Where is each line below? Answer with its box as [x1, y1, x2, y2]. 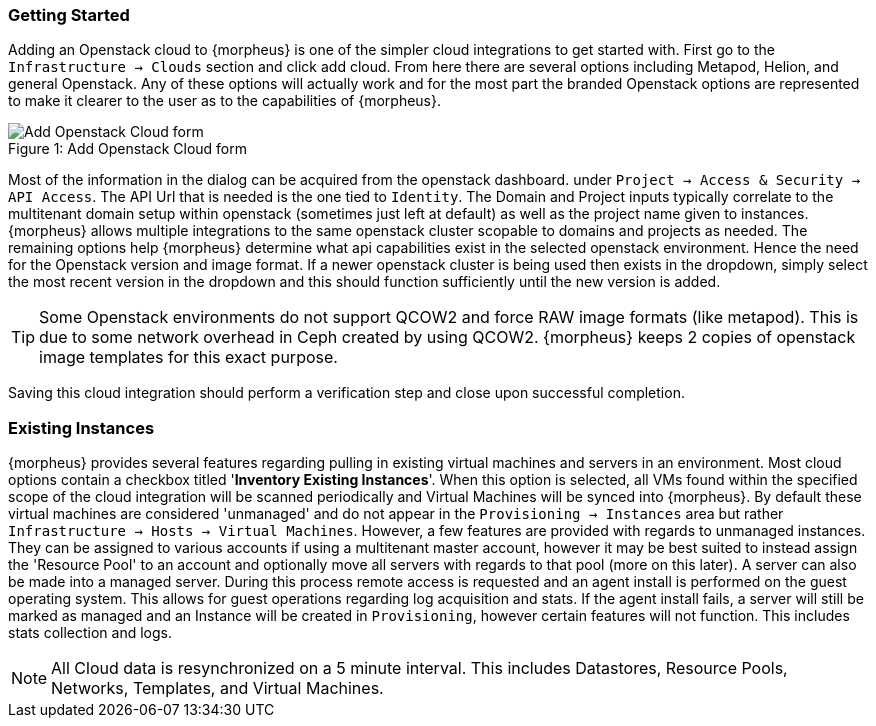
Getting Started [8, 5, 130, 25]
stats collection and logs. [8, 624, 173, 642]
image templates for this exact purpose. [39, 347, 338, 368]
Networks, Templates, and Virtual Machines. [51, 678, 384, 699]
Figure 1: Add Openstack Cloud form [8, 140, 248, 158]
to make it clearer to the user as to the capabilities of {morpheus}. [8, 92, 442, 110]
